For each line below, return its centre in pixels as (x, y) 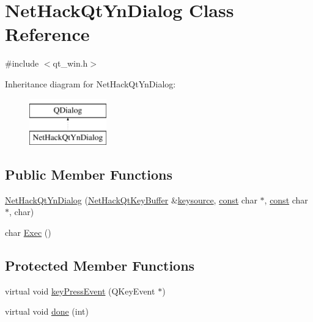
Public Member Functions (89, 174)
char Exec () (28, 232)
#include (22, 63)
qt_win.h (70, 63)
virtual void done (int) (47, 311)
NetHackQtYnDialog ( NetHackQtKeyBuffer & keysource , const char (131, 199)
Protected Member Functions (100, 265)
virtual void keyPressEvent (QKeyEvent (80, 291)
